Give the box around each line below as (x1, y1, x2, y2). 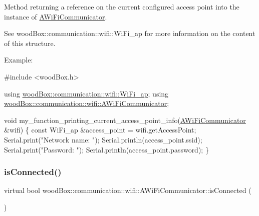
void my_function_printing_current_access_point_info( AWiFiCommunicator (4, 114, 246, 125)
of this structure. (4, 37, 56, 48)
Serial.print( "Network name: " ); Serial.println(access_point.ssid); (4, 134, 202, 144)
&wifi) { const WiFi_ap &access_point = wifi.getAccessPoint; (4, 124, 196, 135)
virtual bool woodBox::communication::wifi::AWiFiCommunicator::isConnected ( (4, 185, 251, 195)
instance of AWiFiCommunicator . (4, 11, 107, 21)
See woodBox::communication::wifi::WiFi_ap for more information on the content (4, 28, 255, 38)
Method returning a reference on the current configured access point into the (4, 1, 239, 11)
